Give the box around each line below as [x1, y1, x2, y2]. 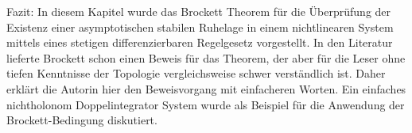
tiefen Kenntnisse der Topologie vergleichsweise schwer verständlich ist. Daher [6, 65, 386, 82]
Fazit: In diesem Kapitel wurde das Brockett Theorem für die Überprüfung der [6, 3, 391, 19]
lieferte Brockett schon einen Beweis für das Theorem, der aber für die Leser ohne [6, 49, 406, 66]
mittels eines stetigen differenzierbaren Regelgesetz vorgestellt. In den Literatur [6, 34, 393, 51]
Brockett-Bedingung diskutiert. [6, 112, 157, 128]
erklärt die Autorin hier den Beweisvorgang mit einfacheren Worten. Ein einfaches [6, 80, 406, 97]
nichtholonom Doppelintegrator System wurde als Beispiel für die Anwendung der [6, 96, 405, 112]
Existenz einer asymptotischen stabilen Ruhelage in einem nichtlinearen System [6, 18, 394, 35]
